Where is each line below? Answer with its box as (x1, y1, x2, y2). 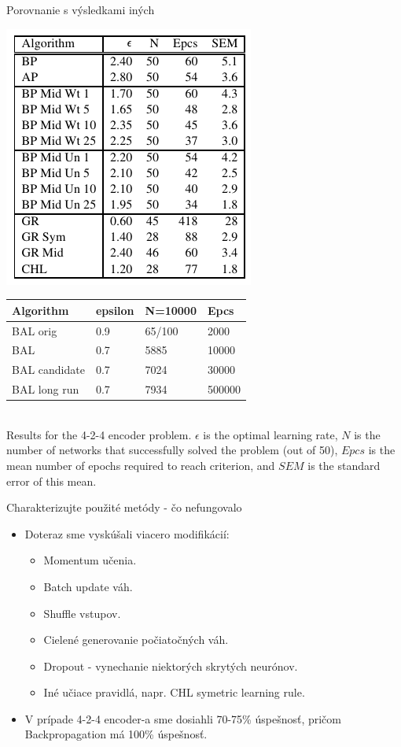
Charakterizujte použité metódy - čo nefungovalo (6, 499, 242, 516)
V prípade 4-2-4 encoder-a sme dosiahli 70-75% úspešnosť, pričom (24, 710, 341, 727)
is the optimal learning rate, (203, 426, 338, 442)
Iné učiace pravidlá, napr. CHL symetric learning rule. (43, 684, 305, 701)
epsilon (95, 301, 134, 318)
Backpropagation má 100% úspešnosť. (24, 726, 208, 742)
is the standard (307, 457, 381, 473)
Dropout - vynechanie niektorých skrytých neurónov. (43, 657, 298, 674)
